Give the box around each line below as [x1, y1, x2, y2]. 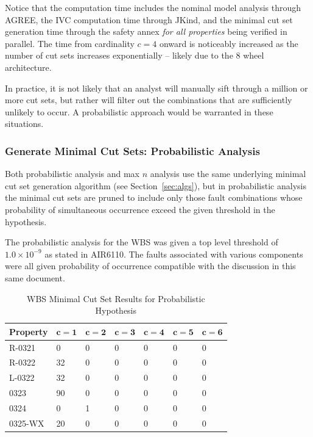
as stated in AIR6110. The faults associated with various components [44, 247, 303, 260]
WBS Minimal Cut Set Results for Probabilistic [27, 292, 205, 305]
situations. [5, 117, 44, 130]
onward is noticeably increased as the [159, 37, 298, 49]
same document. [5, 271, 65, 284]
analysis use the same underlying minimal [150, 167, 306, 180]
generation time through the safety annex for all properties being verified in [5, 25, 287, 38]
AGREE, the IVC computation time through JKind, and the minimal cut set [5, 13, 293, 26]
